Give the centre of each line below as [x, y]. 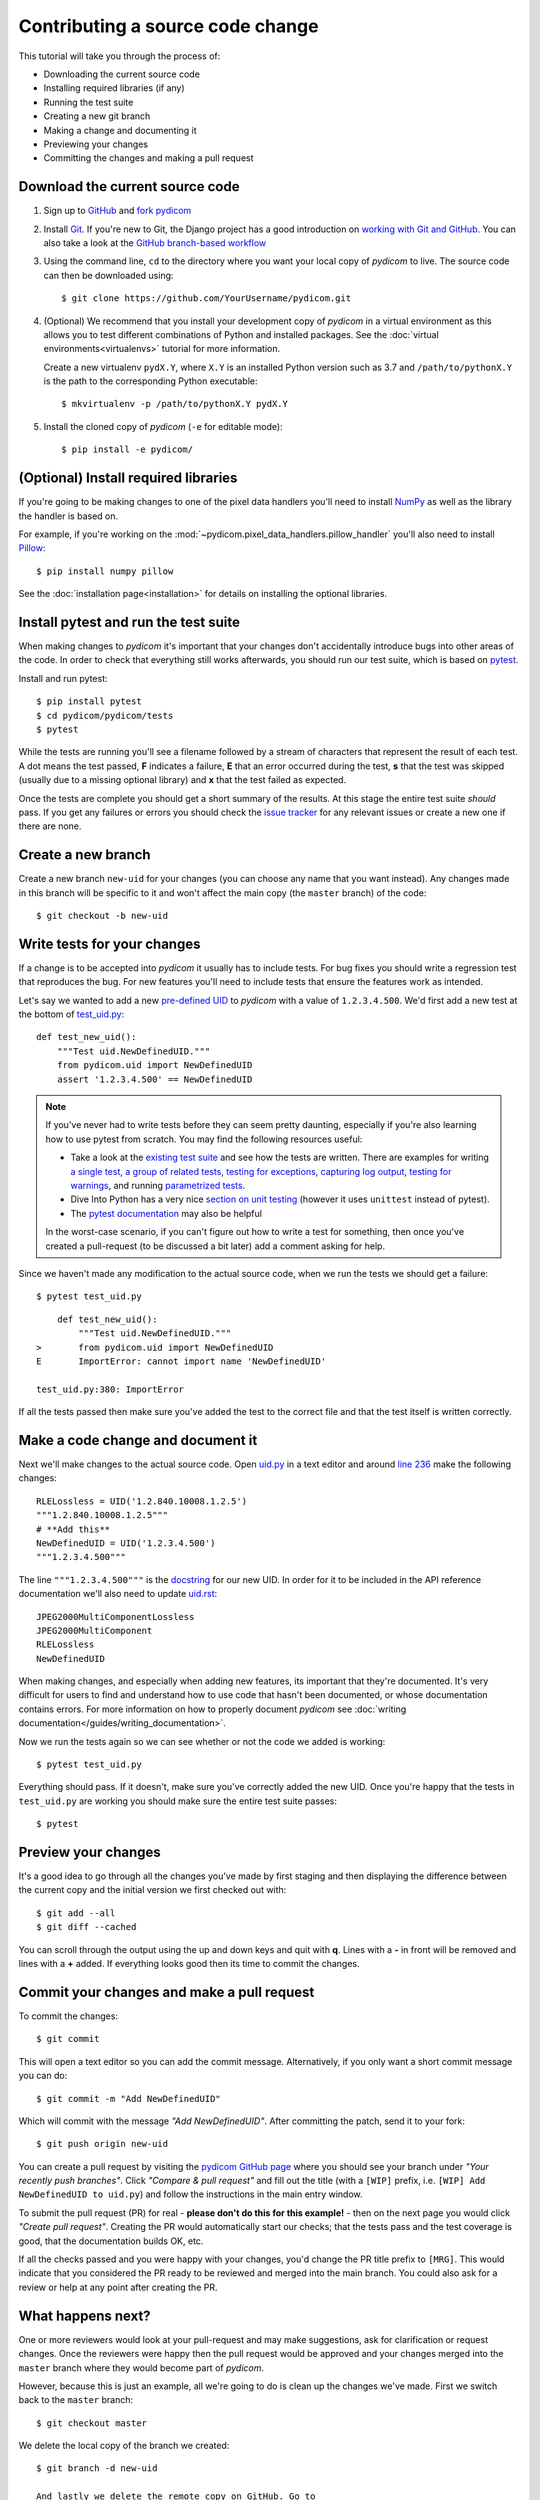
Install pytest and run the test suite [129, 621]
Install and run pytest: [63, 678]
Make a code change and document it [138, 1440]
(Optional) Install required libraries [128, 478]
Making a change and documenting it [120, 130]
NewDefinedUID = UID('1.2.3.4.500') [126, 1543]
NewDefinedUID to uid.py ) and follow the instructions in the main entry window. [191, 2194]
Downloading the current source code [121, 74]
